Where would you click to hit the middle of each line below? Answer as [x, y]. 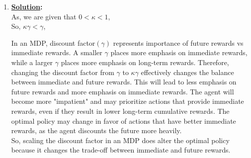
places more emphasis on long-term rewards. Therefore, [145, 62]
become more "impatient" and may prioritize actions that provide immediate [127, 101]
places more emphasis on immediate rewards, [179, 52]
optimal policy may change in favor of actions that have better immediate [124, 120]
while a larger [32, 62]
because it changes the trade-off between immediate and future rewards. [121, 150]
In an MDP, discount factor [53, 42]
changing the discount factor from [63, 72]
